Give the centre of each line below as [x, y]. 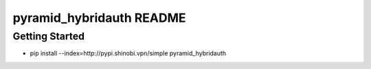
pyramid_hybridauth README [99, 18]
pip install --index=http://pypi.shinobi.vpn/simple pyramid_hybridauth [128, 53]
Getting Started [49, 36]
